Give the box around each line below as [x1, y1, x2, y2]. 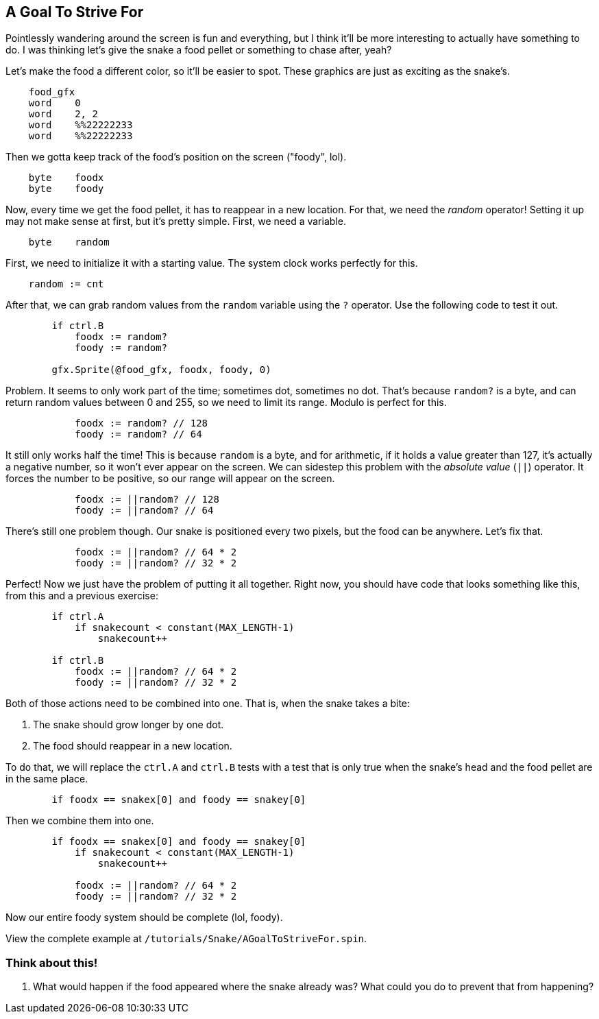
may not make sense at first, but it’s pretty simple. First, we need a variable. [5, 215, 346, 228]
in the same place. [5, 773, 88, 785]
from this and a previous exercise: [5, 590, 158, 602]
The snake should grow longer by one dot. [33, 719, 224, 731]
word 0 [28, 97, 81, 109]
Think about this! [5, 955, 98, 970]
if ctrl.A [51, 611, 104, 623]
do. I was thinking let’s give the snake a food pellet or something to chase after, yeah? [5, 44, 392, 56]
